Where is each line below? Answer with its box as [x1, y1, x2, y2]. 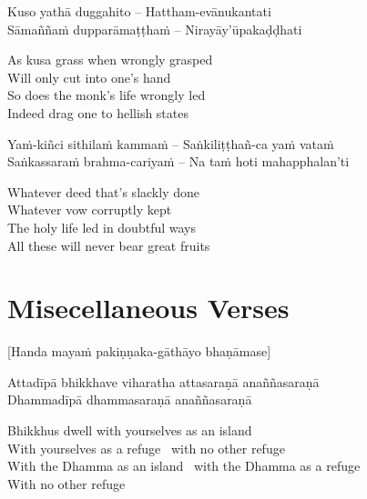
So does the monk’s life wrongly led [7, 85, 206, 105]
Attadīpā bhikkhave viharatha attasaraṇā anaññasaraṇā [7, 372, 320, 391]
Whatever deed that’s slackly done [7, 182, 199, 201]
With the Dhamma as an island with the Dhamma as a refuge [7, 456, 361, 475]
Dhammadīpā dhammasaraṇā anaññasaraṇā [7, 390, 252, 409]
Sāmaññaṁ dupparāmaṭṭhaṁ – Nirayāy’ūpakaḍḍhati [7, 19, 302, 38]
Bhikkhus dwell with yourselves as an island [7, 421, 252, 440]
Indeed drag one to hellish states [7, 103, 189, 122]
